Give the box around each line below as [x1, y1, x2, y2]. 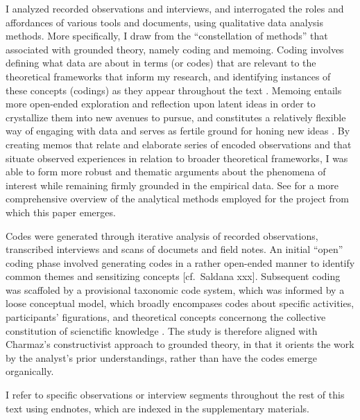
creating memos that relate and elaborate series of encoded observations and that [6, 137, 352, 151]
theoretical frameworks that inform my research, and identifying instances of [6, 69, 331, 83]
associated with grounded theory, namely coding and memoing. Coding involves [6, 42, 344, 56]
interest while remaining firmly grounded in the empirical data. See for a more [6, 177, 338, 192]
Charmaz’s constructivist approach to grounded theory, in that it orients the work [6, 337, 354, 351]
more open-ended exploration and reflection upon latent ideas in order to [6, 96, 316, 111]
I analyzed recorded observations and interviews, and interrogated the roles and [6, 1, 344, 15]
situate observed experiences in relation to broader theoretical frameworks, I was [6, 150, 348, 165]
